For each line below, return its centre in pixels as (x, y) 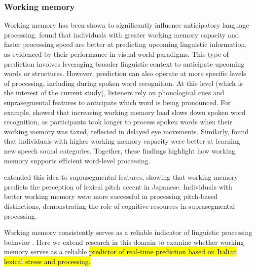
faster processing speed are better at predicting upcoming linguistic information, (126, 44)
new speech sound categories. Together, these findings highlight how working (120, 150)
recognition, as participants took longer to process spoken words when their (118, 122)
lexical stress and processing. (47, 261)
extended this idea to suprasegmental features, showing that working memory (121, 177)
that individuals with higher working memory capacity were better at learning (122, 141)
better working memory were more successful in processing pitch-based (111, 196)
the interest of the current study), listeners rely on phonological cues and (114, 93)
